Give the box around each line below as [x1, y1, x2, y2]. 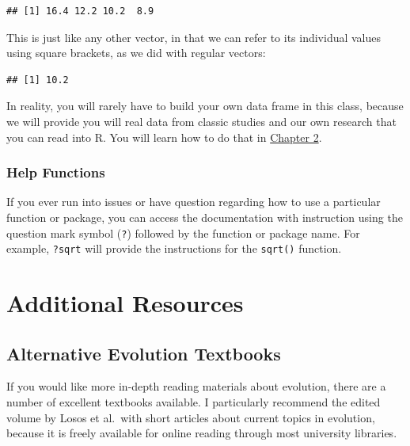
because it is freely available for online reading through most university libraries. [6, 425, 397, 441]
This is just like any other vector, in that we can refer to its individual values [6, 29, 382, 45]
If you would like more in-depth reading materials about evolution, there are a [6, 378, 386, 395]
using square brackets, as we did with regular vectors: [6, 44, 266, 61]
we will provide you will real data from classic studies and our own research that [6, 112, 397, 129]
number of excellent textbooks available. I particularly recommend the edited [6, 394, 381, 410]
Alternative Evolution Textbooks [6, 341, 281, 365]
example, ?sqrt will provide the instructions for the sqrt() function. [6, 240, 342, 257]
